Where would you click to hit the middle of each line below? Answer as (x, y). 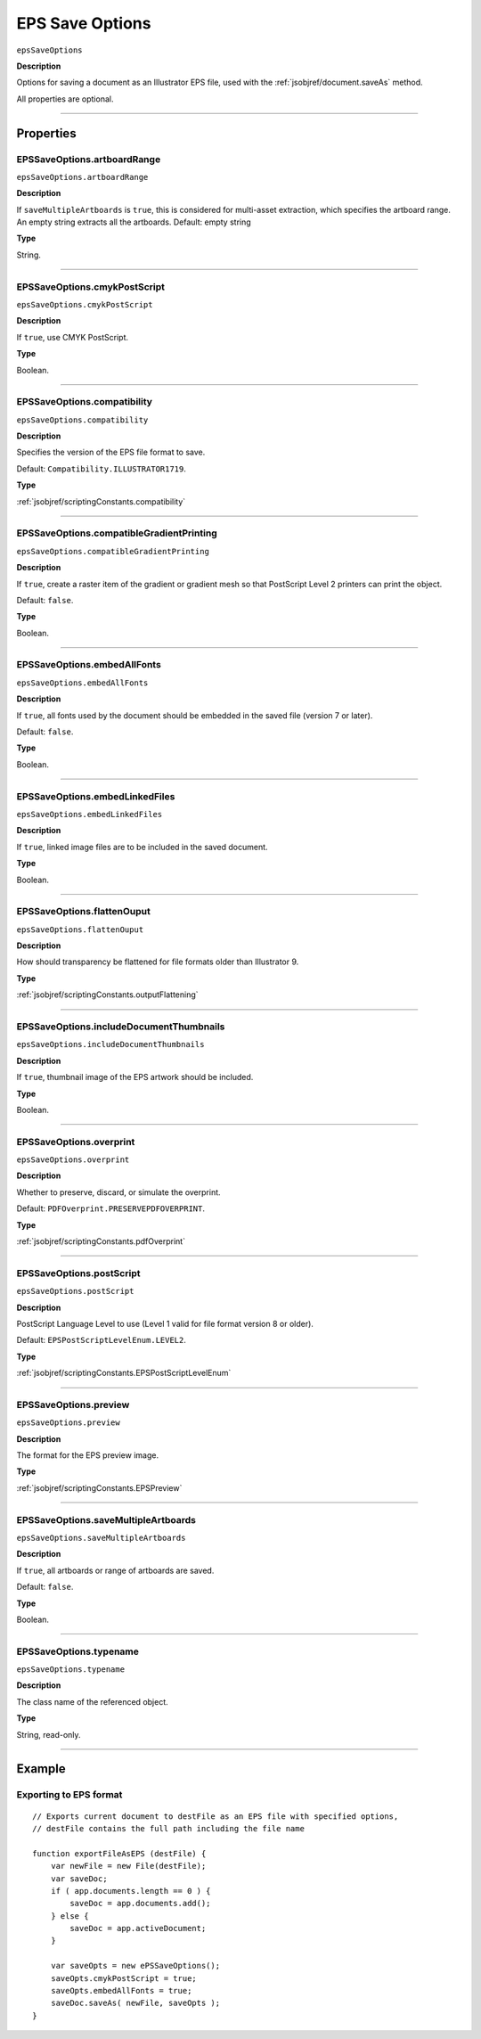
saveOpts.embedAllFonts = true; (121, 1991)
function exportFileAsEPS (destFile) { (119, 1853)
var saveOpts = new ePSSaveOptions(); (135, 1966)
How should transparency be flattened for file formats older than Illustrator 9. (158, 962)
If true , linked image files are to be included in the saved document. (142, 847)
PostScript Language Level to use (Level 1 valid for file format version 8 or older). (165, 1323)
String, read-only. (49, 1734)
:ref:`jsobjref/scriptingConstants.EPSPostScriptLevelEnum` (124, 1373)
